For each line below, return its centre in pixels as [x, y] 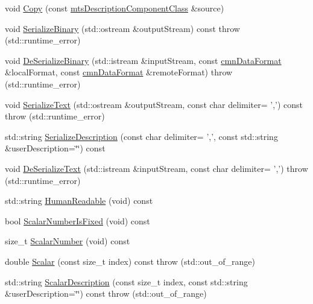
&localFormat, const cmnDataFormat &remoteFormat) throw [119, 72]
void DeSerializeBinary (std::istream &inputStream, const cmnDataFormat [143, 60]
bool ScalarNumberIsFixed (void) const [77, 220]
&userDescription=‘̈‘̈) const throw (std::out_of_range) [106, 293]
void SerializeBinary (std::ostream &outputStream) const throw [122, 28]
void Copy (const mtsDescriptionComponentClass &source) [115, 8]
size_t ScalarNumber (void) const [68, 241]
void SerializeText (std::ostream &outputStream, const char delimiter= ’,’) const [154, 104]
